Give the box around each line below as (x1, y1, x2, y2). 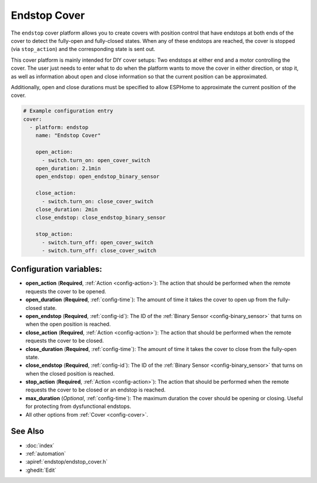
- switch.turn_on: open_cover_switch (42, 157, 151, 164)
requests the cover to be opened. (25, 288, 107, 295)
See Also (11, 426, 44, 437)
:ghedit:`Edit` (25, 467, 57, 474)
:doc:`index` (25, 442, 55, 449)
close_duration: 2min (35, 206, 98, 212)
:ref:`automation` (25, 450, 66, 457)
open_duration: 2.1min (35, 165, 101, 171)
